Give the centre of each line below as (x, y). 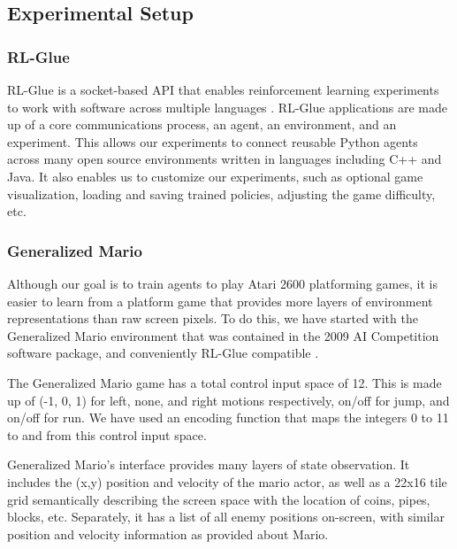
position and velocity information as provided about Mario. (168, 534)
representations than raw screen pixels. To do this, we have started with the (213, 318)
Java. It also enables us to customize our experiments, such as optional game (215, 176)
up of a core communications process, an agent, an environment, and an (202, 124)
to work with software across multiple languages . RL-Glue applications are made (228, 107)
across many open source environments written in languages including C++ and (225, 159)
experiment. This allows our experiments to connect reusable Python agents (213, 141)
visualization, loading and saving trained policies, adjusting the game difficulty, (221, 193)
